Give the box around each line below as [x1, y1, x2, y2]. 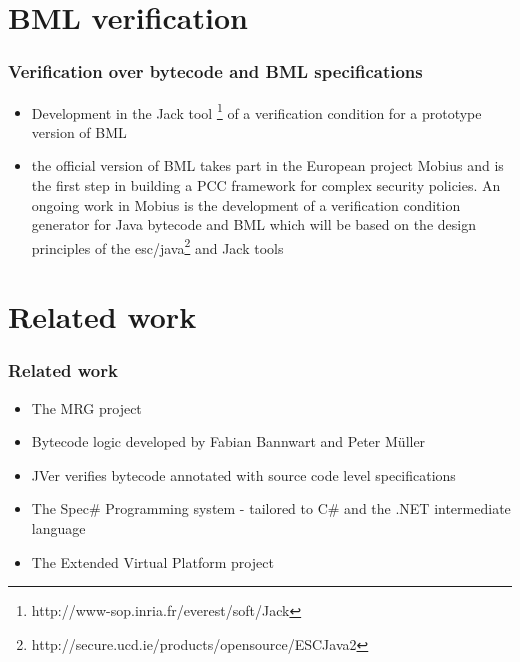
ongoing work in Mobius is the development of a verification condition [31, 194, 461, 215]
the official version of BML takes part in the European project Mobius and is [31, 155, 504, 176]
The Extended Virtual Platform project [31, 551, 274, 572]
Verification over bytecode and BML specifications [8, 59, 423, 84]
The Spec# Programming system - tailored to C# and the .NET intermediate [31, 498, 511, 519]
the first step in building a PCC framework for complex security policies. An [31, 175, 501, 196]
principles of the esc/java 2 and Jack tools [31, 234, 284, 258]
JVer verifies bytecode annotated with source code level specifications [31, 464, 456, 485]
